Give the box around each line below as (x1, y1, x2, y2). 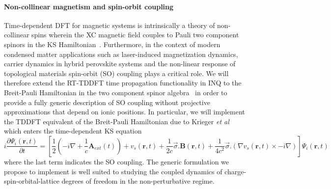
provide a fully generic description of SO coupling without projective (4, 97, 210, 107)
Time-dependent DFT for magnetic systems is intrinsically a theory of (4, 20, 215, 30)
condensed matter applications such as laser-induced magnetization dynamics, (4, 49, 238, 59)
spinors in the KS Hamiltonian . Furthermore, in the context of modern (4, 39, 221, 49)
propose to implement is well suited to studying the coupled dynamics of (4, 166, 222, 176)
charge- (224, 166, 247, 176)
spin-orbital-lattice (4, 176, 59, 186)
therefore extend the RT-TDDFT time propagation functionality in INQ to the (4, 78, 242, 88)
